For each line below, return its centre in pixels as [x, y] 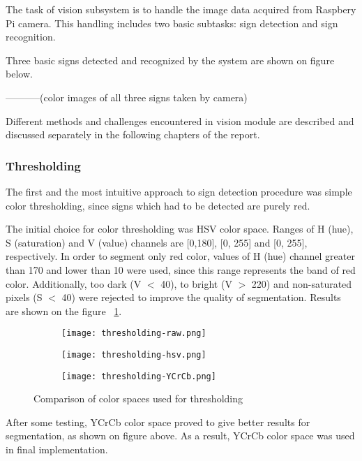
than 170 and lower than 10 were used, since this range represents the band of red [181, 269]
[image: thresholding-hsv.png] [134, 354]
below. [19, 74]
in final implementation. [57, 449]
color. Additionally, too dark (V [74, 283]
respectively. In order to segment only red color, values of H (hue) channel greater [180, 256]
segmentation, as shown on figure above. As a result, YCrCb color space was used [180, 436]
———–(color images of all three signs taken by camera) [127, 97]
